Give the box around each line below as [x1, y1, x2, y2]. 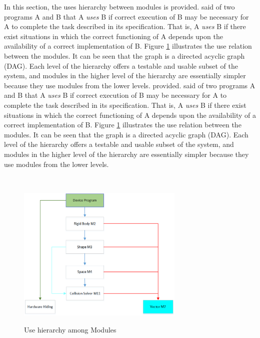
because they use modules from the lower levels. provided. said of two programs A [4, 80, 255, 90]
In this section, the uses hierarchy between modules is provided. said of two [4, 2, 235, 12]
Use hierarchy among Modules [24, 324, 116, 334]
